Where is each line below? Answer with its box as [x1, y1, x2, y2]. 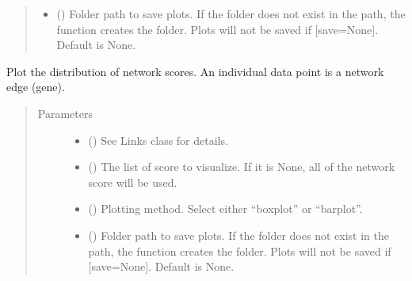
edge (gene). [6, 78, 65, 95]
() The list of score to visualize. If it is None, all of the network [88, 158, 395, 175]
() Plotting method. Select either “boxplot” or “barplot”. [88, 200, 363, 217]
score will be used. [88, 173, 177, 190]
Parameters [37, 104, 93, 121]
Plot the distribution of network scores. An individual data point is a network [6, 63, 384, 79]
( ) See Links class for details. [88, 131, 228, 148]
